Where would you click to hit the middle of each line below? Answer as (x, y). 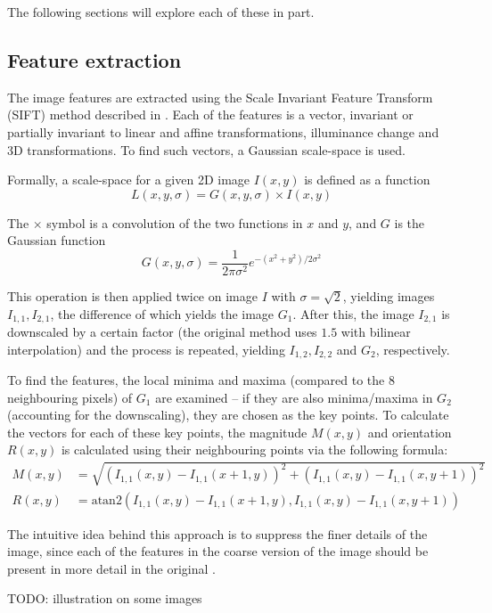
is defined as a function (367, 180)
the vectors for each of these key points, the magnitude (157, 432)
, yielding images (389, 296)
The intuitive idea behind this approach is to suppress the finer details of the (217, 533)
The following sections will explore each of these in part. (161, 12)
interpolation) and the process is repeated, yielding (146, 349)
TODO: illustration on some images (105, 598)
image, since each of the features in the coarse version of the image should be (218, 551)
